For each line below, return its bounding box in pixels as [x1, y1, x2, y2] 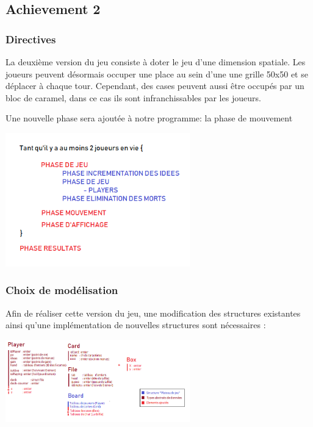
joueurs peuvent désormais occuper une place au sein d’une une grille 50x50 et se [5, 67, 308, 80]
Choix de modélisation [5, 282, 118, 298]
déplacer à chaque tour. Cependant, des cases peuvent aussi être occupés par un [5, 79, 304, 92]
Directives [5, 31, 56, 46]
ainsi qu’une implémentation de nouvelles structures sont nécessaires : [5, 318, 266, 331]
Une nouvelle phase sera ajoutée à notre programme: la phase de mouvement [5, 112, 293, 124]
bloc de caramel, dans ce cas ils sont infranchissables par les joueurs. [5, 91, 261, 104]
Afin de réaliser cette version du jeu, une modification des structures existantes [5, 306, 301, 319]
